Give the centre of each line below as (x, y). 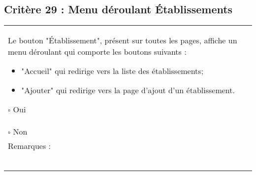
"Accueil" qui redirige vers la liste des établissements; (112, 71)
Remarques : (30, 146)
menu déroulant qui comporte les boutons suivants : (97, 52)
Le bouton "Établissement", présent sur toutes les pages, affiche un (123, 40)
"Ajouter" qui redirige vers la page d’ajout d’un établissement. (128, 90)
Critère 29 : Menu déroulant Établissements (118, 9)
